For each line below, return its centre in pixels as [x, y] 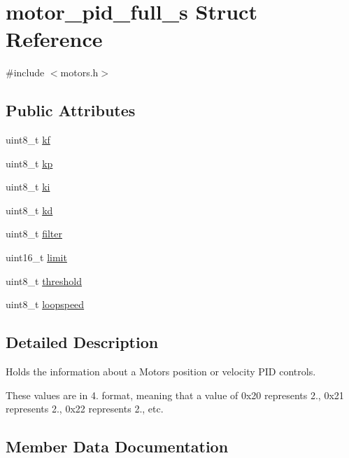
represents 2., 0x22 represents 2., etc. [85, 409]
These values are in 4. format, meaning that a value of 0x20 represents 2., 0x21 [175, 395]
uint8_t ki [28, 187]
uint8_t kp [29, 163]
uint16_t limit [36, 257]
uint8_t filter [34, 234]
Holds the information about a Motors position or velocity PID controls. [161, 372]
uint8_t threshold [44, 280]
